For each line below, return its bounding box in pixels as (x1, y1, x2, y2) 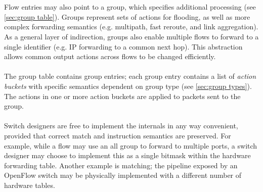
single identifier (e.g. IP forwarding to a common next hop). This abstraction (4, 41, 243, 52)
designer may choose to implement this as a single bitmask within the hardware (4, 150, 251, 161)
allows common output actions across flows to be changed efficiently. (4, 51, 216, 62)
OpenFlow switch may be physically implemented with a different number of (4, 170, 242, 180)
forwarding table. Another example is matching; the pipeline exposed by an (4, 160, 238, 170)
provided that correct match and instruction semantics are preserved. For (4, 130, 231, 140)
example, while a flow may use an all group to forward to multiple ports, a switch (4, 140, 257, 151)
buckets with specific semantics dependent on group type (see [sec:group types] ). (4, 80, 252, 91)
